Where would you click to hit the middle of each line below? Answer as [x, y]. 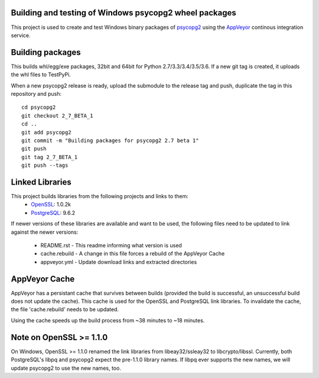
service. [21, 35]
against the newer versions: [45, 232]
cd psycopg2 [39, 107]
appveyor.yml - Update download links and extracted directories [119, 262]
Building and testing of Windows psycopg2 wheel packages [123, 13]
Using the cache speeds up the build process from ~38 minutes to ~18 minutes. [108, 320]
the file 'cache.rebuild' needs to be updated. [65, 309]
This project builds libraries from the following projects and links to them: [100, 196]
